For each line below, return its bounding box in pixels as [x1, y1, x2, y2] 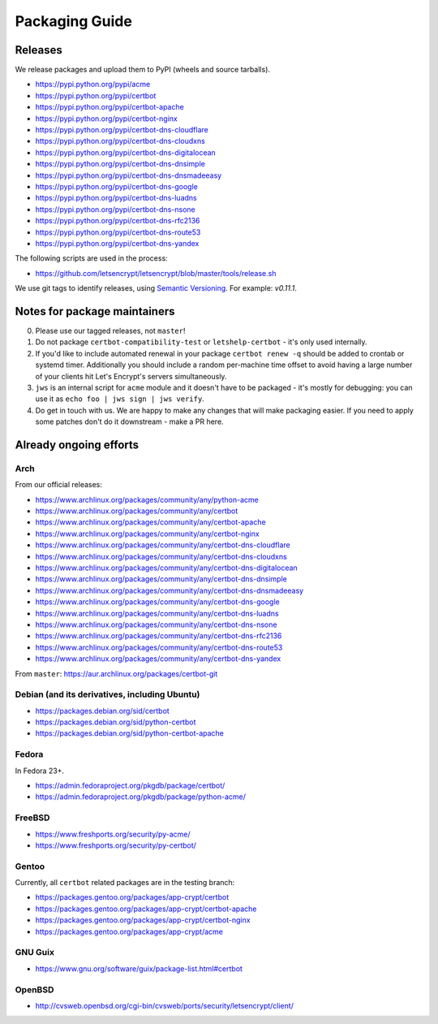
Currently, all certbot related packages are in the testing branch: [15, 878, 235, 888]
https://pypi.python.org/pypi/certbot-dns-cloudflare [35, 125, 208, 135]
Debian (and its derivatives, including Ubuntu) [15, 689, 200, 700]
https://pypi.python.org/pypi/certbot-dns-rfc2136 [35, 216, 200, 226]
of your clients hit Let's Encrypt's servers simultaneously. [35, 371, 227, 381]
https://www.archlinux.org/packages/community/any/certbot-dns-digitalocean [35, 563, 298, 572]
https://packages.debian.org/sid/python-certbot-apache [35, 728, 225, 738]
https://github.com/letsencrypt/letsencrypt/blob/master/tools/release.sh [35, 268, 277, 278]
